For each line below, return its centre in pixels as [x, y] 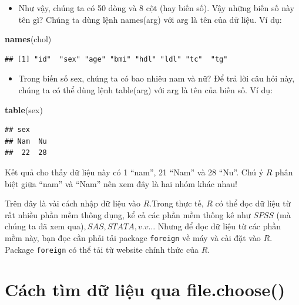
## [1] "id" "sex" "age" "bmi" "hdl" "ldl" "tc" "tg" [116, 59]
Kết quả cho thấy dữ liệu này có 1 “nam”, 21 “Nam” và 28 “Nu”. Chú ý [134, 172]
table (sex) [24, 109]
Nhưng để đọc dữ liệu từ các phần [219, 226]
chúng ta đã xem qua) [44, 226]
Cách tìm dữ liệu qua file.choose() [145, 289]
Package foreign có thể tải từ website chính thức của [102, 249]
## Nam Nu [26, 141]
